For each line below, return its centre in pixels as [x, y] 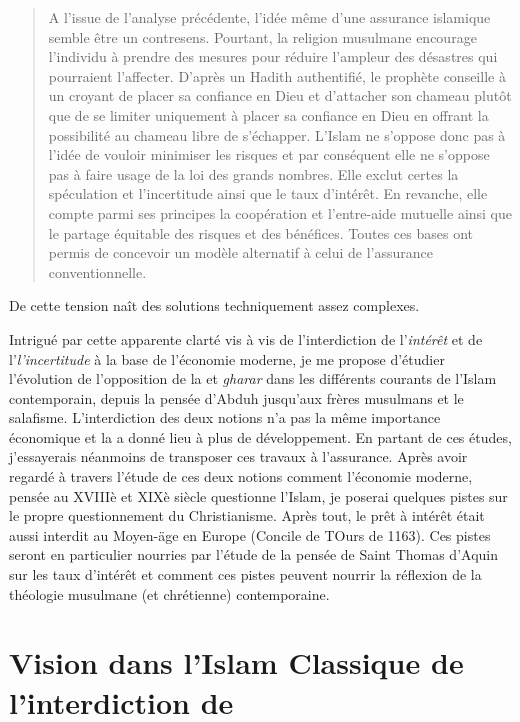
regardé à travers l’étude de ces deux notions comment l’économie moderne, [241, 476]
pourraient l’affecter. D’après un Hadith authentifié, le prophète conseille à [277, 75]
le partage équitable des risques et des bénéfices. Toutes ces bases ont [260, 232]
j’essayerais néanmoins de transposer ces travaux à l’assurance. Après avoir [238, 456]
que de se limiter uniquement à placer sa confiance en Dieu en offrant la [268, 114]
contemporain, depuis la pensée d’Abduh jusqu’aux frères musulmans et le [236, 397]
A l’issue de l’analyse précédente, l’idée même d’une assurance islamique [269, 17]
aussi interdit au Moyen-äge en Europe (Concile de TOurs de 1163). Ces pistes [250, 534]
